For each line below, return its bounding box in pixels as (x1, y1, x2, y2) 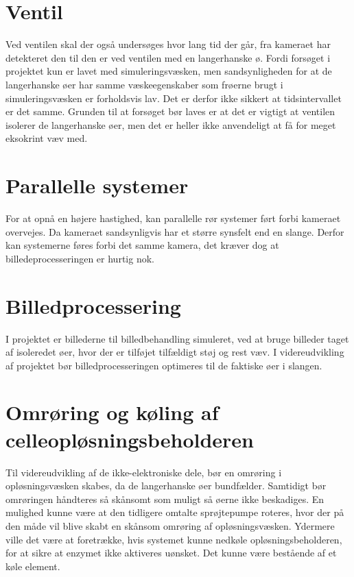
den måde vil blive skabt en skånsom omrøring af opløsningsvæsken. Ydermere (5, 518, 335, 532)
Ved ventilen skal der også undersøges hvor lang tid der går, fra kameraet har (5, 37, 331, 51)
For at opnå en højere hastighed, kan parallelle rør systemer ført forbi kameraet (5, 211, 341, 225)
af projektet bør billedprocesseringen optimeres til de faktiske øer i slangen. (5, 358, 322, 372)
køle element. (5, 558, 60, 573)
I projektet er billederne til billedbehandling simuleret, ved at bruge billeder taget (5, 331, 349, 345)
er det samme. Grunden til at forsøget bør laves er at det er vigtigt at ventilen (5, 104, 335, 119)
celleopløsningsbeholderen (5, 425, 254, 453)
